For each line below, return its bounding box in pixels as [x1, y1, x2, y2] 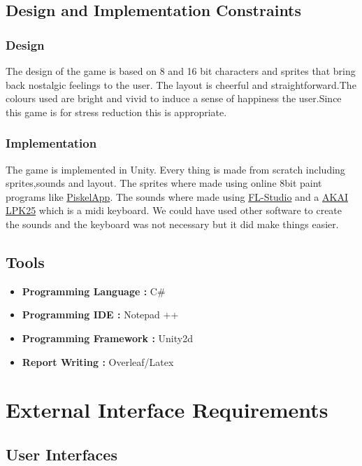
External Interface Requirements [6, 395, 328, 424]
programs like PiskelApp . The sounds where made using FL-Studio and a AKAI [6, 189, 348, 204]
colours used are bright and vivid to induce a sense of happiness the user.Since [6, 91, 342, 106]
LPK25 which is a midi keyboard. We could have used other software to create [6, 203, 342, 218]
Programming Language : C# [22, 283, 166, 298]
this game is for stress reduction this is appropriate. [6, 104, 227, 119]
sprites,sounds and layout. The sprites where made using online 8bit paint [6, 176, 322, 190]
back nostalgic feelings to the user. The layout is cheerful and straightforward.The [6, 77, 356, 92]
